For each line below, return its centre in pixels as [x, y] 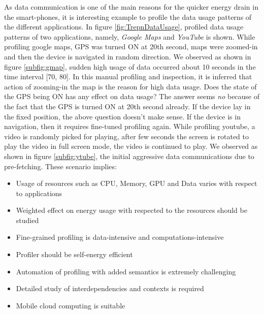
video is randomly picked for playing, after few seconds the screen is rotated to [127, 136]
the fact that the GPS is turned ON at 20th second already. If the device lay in [127, 106]
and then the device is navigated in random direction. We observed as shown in [128, 56]
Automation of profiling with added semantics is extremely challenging [126, 271]
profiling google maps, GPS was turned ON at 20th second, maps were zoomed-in [131, 46]
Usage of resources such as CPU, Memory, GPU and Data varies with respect [137, 183]
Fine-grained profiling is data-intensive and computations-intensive [120, 237]
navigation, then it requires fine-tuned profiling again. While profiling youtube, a [130, 126]
